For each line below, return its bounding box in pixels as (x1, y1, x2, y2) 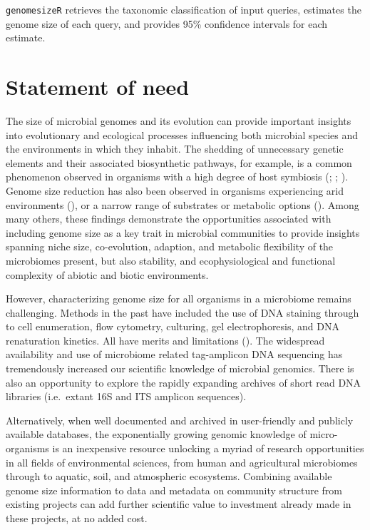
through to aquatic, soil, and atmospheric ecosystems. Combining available (6, 469, 332, 484)
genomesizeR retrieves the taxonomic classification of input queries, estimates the (6, 2, 361, 16)
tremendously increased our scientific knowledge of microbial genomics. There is (6, 361, 354, 376)
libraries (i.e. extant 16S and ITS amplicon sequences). (6, 389, 247, 404)
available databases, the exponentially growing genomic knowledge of (6, 427, 307, 442)
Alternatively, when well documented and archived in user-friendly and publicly (6, 412, 354, 427)
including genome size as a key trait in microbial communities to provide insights (6, 225, 360, 240)
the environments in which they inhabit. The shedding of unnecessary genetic (6, 141, 344, 156)
